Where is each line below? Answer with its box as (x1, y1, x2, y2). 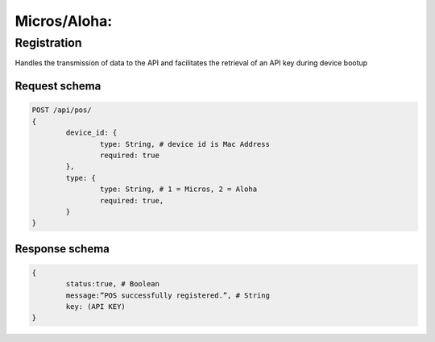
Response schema (14, 242, 110, 256)
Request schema (14, 79, 101, 93)
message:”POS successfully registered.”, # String (65, 290, 270, 300)
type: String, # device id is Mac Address (99, 140, 270, 148)
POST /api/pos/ (31, 106, 92, 115)
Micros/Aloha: (14, 12, 113, 30)
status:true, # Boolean (65, 279, 160, 289)
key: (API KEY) (65, 302, 126, 311)
